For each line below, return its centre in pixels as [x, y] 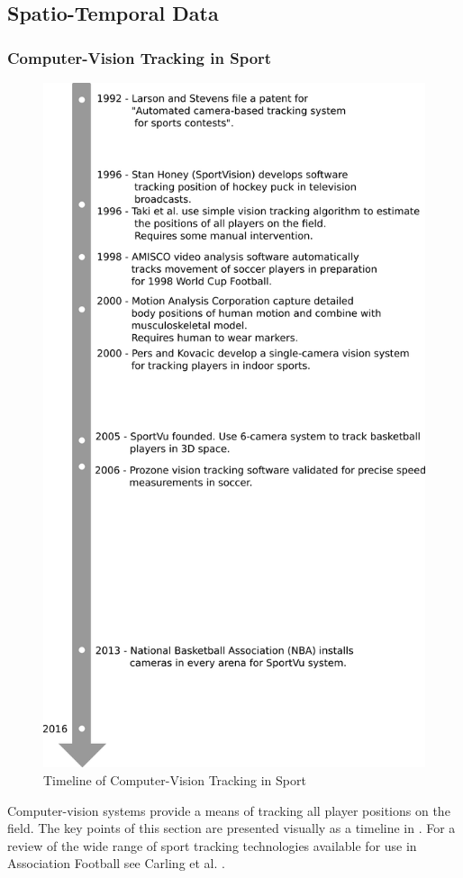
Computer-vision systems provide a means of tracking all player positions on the [229, 810]
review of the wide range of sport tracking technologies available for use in [212, 845]
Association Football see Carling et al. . [116, 863]
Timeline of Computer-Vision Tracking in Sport [175, 779]
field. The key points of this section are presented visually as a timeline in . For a [231, 828]
